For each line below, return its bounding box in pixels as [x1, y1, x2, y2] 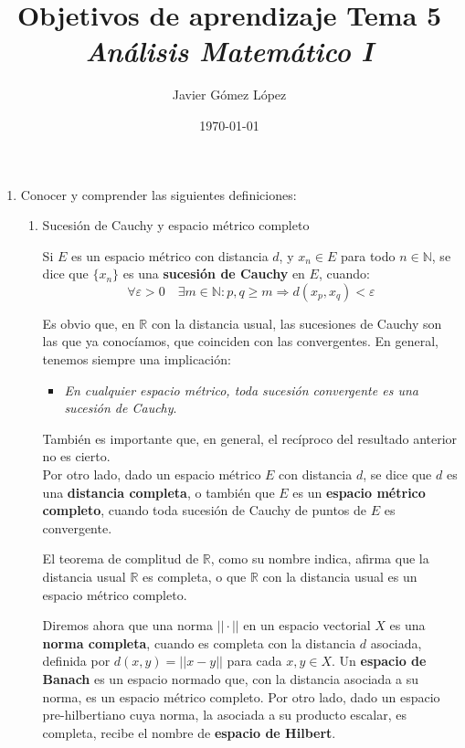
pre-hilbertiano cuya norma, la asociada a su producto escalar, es [42, 705, 407, 724]
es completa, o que [143, 567, 247, 585]
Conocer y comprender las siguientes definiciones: [20, 184, 297, 204]
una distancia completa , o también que [42, 482, 275, 501]
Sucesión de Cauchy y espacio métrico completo [42, 216, 310, 235]
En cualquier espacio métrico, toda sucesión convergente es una [64, 380, 418, 399]
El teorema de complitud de [42, 549, 199, 568]
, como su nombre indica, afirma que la [210, 549, 429, 568]
